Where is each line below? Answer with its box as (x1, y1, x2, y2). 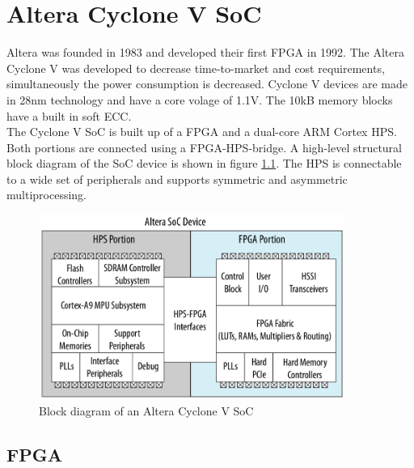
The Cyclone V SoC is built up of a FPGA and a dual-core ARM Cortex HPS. (6, 123, 397, 140)
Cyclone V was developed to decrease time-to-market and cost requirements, (6, 59, 385, 76)
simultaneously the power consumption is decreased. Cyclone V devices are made (6, 75, 408, 92)
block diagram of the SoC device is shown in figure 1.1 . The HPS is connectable (6, 155, 402, 172)
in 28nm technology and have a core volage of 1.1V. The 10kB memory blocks (6, 91, 393, 108)
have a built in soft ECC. (6, 107, 132, 124)
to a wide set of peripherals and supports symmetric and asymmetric (6, 170, 348, 187)
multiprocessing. (6, 186, 87, 203)
